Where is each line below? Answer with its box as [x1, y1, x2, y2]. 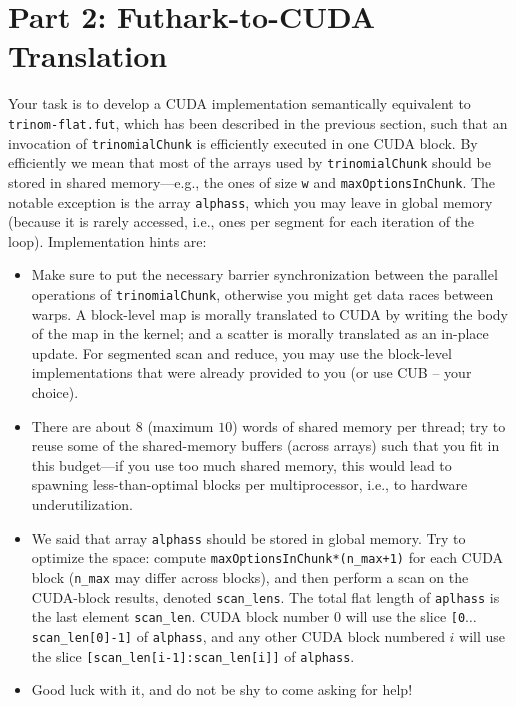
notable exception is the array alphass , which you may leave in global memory [8, 191, 493, 212]
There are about [31, 415, 132, 436]
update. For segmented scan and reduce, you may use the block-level [31, 342, 452, 363]
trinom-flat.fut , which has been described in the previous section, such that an [8, 112, 508, 133]
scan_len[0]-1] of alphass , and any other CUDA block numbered [31, 625, 445, 646]
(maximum [147, 415, 214, 436]
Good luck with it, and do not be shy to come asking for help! [31, 679, 413, 700]
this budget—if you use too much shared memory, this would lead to [31, 454, 452, 475]
